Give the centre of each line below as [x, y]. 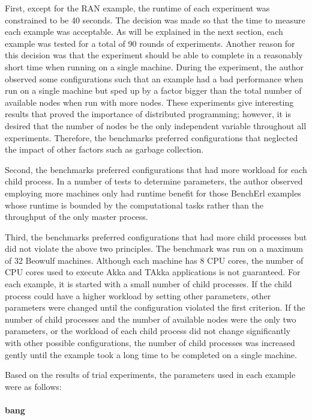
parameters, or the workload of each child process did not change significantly [148, 331]
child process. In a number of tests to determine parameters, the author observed [154, 181]
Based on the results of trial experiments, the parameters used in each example [150, 375]
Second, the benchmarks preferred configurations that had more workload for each [156, 169]
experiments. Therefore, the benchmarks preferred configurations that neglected [151, 137]
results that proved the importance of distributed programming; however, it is [148, 114]
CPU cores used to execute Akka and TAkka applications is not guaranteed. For [153, 272]
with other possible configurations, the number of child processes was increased [150, 343]
